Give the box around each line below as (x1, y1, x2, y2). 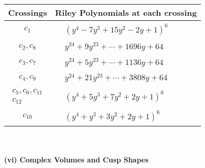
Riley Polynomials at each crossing (55, 7, 197, 18)
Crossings (8, 7, 47, 18)
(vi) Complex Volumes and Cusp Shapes (4, 154, 149, 164)
